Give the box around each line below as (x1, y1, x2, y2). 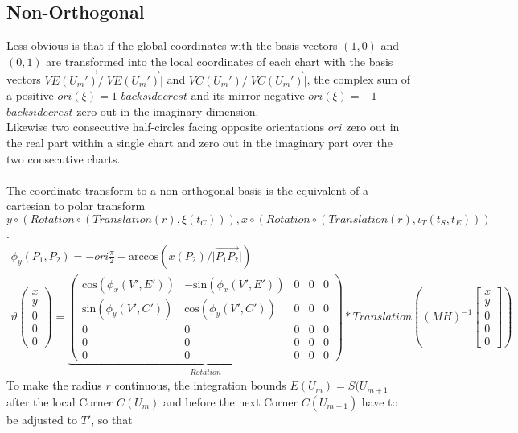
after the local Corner (6, 393, 113, 410)
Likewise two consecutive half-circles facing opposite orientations (6, 118, 324, 135)
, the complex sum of (306, 71, 411, 88)
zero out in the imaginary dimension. (76, 102, 259, 119)
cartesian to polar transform (6, 197, 146, 214)
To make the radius (6, 377, 102, 394)
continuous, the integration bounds (114, 377, 286, 394)
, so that (91, 410, 133, 427)
